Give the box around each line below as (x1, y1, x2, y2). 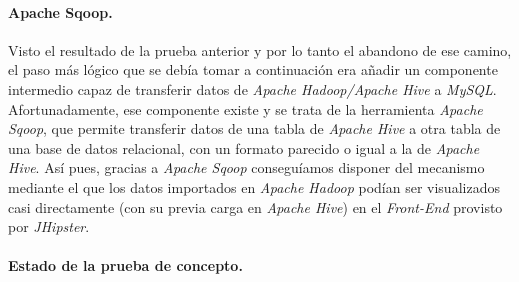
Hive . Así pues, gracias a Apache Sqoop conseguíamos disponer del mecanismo (8, 157, 485, 178)
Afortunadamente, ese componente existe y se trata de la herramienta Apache (8, 98, 483, 119)
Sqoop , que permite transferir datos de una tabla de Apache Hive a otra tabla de (8, 118, 501, 139)
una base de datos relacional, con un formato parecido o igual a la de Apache (8, 137, 480, 158)
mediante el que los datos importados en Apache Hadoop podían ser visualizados (8, 176, 500, 197)
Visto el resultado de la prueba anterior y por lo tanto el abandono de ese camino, (8, 39, 512, 60)
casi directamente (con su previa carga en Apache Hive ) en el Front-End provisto (8, 196, 503, 217)
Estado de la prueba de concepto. (8, 255, 243, 276)
